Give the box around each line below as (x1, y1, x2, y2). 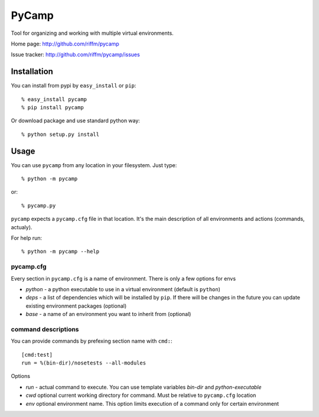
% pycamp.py (21, 202, 56, 209)
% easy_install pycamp (21, 96, 87, 103)
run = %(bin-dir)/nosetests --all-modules (21, 360, 147, 366)
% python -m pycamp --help (21, 248, 100, 255)
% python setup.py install (21, 131, 100, 138)
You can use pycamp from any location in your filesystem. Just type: (11, 161, 177, 168)
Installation (11, 67, 53, 77)
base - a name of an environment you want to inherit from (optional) (25, 311, 191, 318)
